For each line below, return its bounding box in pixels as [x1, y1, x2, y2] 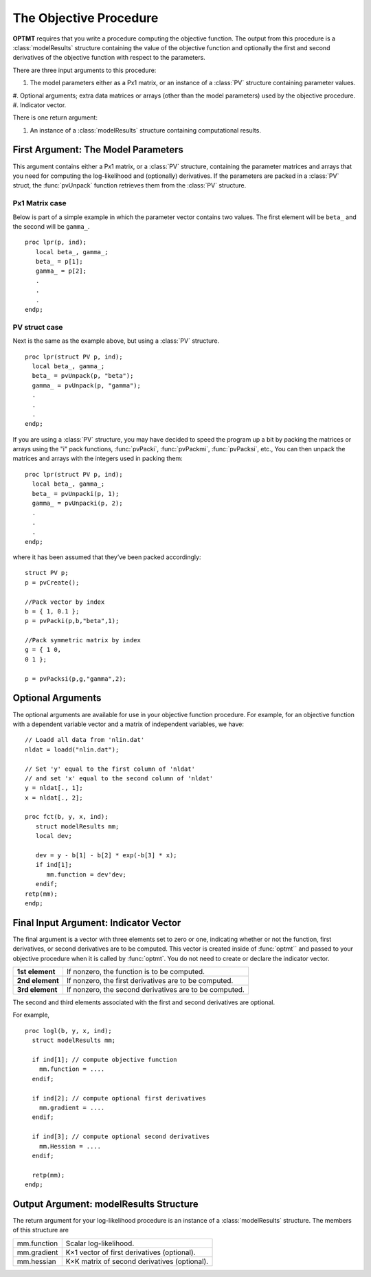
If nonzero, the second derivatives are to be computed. [66, 985, 245, 995]
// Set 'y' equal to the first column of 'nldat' [25, 765, 196, 773]
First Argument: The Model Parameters [12, 144, 183, 156]
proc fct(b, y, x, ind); [25, 813, 109, 821]
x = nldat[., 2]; [25, 793, 83, 802]
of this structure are [12, 1226, 69, 1234]
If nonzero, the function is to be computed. [66, 967, 205, 977]
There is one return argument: [12, 113, 98, 122]
